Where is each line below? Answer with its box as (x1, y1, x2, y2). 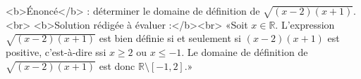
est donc (99, 58, 135, 73)
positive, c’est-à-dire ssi (6, 45, 106, 59)
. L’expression (275, 17, 335, 31)
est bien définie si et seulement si (99, 31, 241, 45)
